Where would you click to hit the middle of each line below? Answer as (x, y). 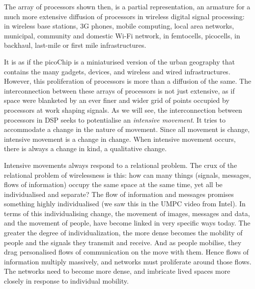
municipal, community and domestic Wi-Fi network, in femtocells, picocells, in (122, 35)
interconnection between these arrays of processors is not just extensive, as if (119, 90)
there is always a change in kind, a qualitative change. (85, 148)
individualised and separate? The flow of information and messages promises (119, 194)
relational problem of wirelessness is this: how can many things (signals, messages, (127, 175)
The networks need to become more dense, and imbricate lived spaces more (117, 271)
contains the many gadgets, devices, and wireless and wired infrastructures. (117, 71)
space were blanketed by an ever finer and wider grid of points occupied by (117, 100)
